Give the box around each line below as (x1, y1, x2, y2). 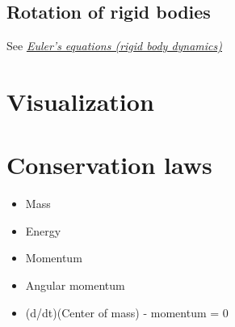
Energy (25, 222, 61, 239)
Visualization (6, 84, 154, 117)
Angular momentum (25, 277, 125, 294)
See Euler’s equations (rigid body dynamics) (6, 37, 223, 54)
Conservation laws (6, 148, 212, 181)
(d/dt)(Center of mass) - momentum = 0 (25, 304, 229, 321)
